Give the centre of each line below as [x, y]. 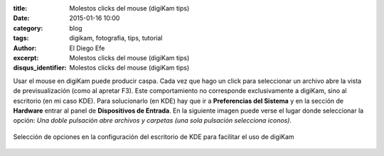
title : [20, 8]
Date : [21, 18]
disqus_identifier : [40, 68]
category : [28, 28]
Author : [25, 48]
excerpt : [26, 57]
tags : [21, 38]
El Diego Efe [87, 48]
